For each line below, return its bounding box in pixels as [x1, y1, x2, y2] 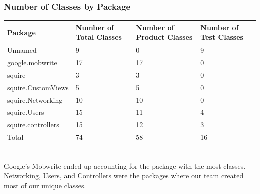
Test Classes [200, 32, 243, 42]
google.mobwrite [7, 57, 57, 67]
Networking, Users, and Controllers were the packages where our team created [4, 170, 244, 181]
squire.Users [7, 107, 44, 117]
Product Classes [136, 32, 193, 42]
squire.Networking [7, 94, 63, 105]
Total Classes [75, 32, 122, 42]
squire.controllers [7, 119, 59, 130]
